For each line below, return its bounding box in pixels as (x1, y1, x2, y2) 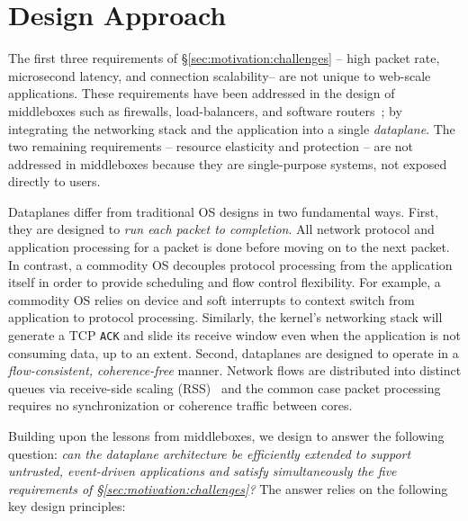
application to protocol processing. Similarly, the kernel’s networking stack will (8, 308, 443, 327)
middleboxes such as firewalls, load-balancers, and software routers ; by (8, 101, 402, 120)
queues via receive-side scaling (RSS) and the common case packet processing (8, 378, 441, 397)
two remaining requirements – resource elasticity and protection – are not (8, 137, 414, 156)
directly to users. (8, 172, 101, 191)
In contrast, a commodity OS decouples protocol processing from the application (8, 255, 453, 274)
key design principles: (8, 497, 126, 516)
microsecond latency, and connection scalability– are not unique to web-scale (8, 66, 431, 85)
